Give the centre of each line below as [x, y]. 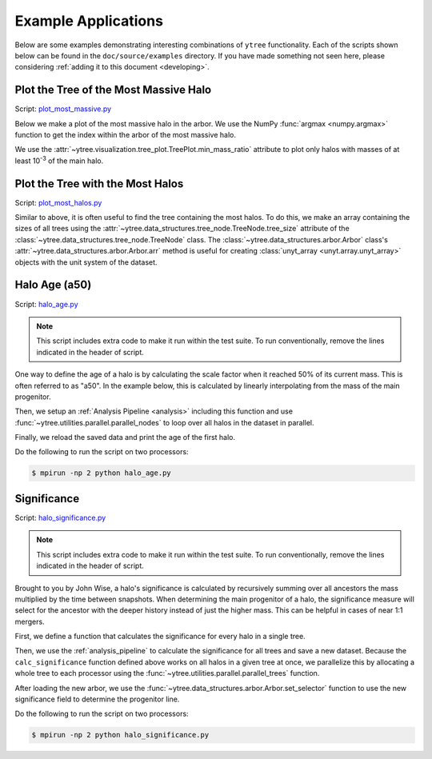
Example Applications [89, 21]
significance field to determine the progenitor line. [97, 699]
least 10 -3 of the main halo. [59, 160]
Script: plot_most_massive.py [63, 109]
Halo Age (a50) [53, 285]
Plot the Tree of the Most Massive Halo [113, 90]
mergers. [30, 621]
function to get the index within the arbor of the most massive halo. [125, 135]
